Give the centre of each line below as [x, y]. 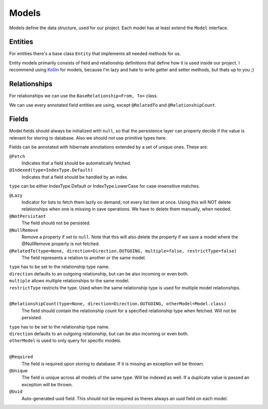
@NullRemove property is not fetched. [61, 244]
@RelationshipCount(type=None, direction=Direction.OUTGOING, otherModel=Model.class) [118, 304]
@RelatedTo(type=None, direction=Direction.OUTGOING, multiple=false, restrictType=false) [123, 251]
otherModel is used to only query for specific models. [65, 341]
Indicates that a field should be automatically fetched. [76, 163]
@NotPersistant [28, 216]
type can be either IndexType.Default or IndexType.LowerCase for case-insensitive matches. [105, 186]
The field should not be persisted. [56, 223]
